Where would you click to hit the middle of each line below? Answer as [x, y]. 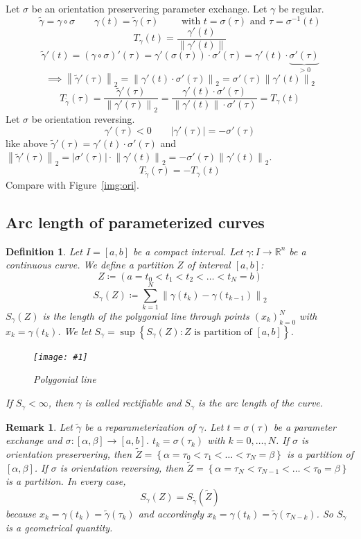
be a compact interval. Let [188, 251]
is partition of [223, 332]
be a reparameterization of [140, 426]
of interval [209, 265]
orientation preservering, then [69, 453]
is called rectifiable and [133, 403]
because [21, 513]
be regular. [301, 8]
